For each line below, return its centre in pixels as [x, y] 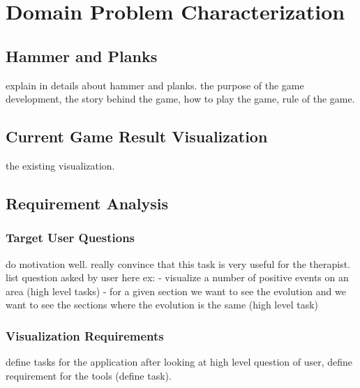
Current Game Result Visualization [137, 136]
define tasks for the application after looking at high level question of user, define [179, 362]
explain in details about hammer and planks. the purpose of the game [155, 85]
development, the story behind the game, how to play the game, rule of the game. [180, 99]
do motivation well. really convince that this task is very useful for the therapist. [178, 263]
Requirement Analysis [87, 203]
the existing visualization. [60, 165]
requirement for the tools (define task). [89, 375]
